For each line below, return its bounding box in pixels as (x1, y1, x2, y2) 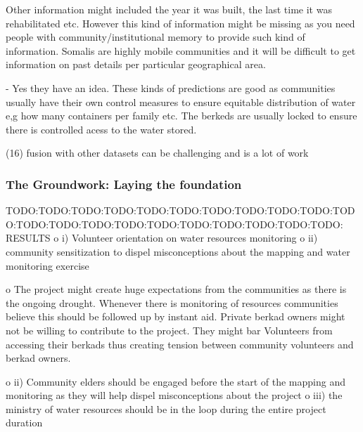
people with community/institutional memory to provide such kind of (6, 30, 305, 44)
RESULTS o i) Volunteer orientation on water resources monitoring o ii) (6, 230, 318, 245)
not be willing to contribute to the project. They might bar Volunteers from (6, 322, 333, 337)
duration (6, 415, 43, 430)
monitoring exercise (6, 258, 89, 273)
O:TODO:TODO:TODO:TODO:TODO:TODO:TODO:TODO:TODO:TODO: (6, 216, 343, 231)
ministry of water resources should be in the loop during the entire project (6, 401, 326, 416)
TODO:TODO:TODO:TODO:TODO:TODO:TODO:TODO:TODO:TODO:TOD (6, 203, 355, 218)
